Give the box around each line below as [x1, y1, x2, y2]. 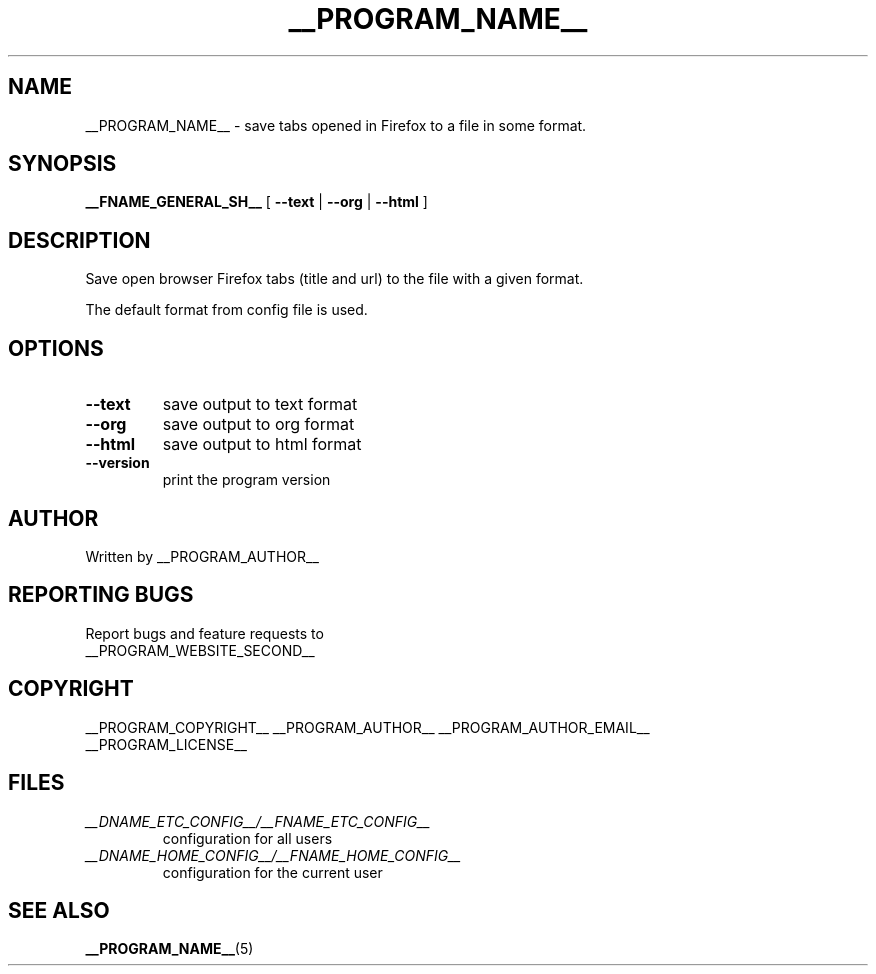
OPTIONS [8, 335, 104, 361]
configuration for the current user [162, 863, 383, 881]
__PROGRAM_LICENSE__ [85, 735, 247, 753]
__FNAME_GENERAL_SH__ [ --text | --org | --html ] [85, 193, 428, 211]
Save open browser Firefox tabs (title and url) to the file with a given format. [85, 270, 584, 288]
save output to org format [162, 414, 355, 435]
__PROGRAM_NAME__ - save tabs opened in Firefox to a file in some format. [85, 116, 587, 134]
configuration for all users [162, 829, 333, 847]
